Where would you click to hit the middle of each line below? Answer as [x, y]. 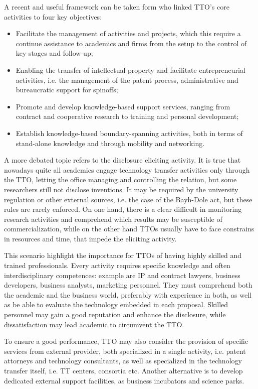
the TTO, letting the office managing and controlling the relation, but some [120, 179]
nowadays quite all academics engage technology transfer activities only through [127, 169]
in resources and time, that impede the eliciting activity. [90, 238]
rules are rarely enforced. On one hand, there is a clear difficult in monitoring [123, 209]
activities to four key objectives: [53, 16]
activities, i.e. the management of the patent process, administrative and [127, 80]
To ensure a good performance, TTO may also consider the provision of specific [126, 341]
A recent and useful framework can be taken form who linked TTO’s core [117, 7]
